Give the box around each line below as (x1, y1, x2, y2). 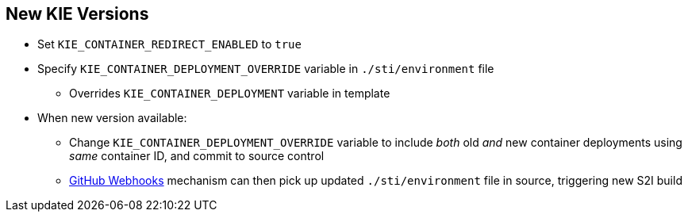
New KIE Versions (6, 4, 149, 24)
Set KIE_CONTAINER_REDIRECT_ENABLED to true (37, 37, 302, 52)
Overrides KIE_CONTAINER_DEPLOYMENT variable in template (69, 86, 390, 101)
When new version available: (37, 111, 187, 125)
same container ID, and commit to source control (69, 149, 325, 163)
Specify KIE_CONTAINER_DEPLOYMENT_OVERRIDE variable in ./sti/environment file (37, 62, 494, 76)
